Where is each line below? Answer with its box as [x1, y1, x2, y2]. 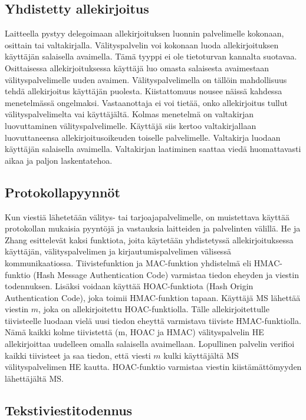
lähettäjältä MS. [5, 372, 64, 384]
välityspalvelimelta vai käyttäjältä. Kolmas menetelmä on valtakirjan [5, 108, 254, 120]
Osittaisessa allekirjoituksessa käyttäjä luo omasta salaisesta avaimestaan [5, 61, 269, 74]
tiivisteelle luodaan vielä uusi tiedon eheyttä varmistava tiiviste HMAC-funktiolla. [5, 314, 301, 326]
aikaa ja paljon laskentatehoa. [5, 154, 113, 166]
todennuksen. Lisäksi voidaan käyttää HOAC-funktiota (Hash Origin [5, 280, 254, 292]
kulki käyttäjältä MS [163, 349, 239, 361]
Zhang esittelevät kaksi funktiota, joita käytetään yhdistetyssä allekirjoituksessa [5, 233, 294, 246]
